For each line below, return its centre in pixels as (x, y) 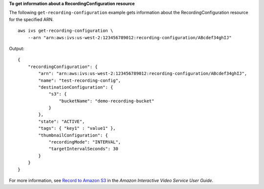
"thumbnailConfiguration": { (73, 135)
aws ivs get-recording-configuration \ (66, 31)
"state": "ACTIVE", (62, 121)
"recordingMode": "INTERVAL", (85, 142)
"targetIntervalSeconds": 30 (83, 149)
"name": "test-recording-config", (80, 80)
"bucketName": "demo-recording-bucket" (107, 101)
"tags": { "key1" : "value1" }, (77, 128)
